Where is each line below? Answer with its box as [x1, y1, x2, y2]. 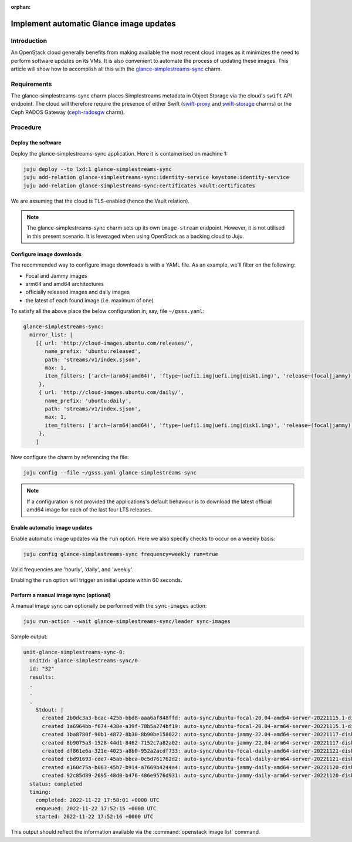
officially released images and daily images [25, 288, 130, 296]
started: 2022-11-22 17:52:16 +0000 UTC [35, 813, 154, 820]
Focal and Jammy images [25, 272, 87, 279]
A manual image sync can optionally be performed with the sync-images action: [11, 602, 207, 609]
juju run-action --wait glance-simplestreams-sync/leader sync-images [23, 618, 231, 625]
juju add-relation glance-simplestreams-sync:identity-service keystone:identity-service [23, 174, 290, 181]
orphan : [11, 4, 31, 10]
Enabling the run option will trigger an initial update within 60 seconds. [11, 577, 182, 584]
